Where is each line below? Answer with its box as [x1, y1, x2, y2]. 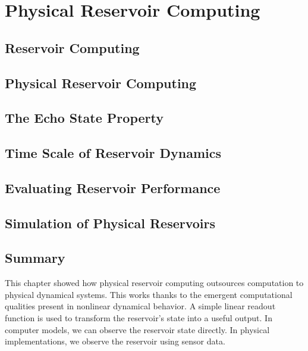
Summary [5, 249, 65, 267]
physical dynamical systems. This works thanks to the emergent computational [5, 288, 293, 300]
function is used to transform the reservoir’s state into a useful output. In [5, 312, 272, 324]
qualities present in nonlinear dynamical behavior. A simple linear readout [5, 300, 276, 312]
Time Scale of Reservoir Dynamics [5, 144, 222, 162]
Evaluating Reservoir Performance [5, 178, 221, 197]
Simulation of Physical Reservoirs [5, 213, 216, 232]
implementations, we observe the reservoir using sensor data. [5, 335, 225, 347]
